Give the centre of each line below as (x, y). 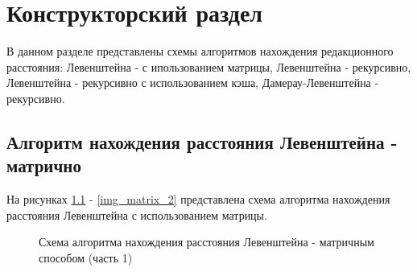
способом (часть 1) (86, 257)
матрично (44, 165)
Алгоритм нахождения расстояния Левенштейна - (202, 141)
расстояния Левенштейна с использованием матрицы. (137, 214)
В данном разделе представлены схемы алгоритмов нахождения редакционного (200, 51)
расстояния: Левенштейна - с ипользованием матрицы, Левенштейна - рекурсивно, (209, 66)
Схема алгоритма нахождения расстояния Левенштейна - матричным (206, 242)
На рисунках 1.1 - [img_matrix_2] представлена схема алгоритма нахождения (198, 199)
